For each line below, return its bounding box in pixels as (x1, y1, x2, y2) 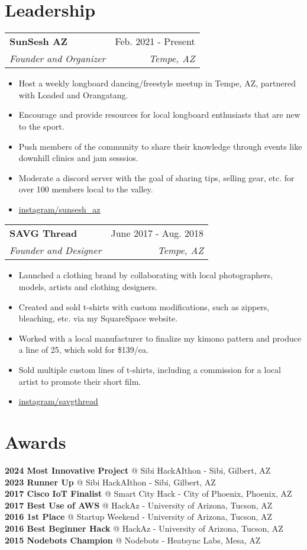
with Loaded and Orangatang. (18, 88, 128, 101)
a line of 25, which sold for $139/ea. (18, 343, 148, 356)
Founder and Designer (9, 243, 102, 258)
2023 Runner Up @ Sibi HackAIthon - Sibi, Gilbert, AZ (5, 475, 216, 488)
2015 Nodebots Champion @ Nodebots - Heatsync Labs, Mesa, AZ (5, 533, 261, 546)
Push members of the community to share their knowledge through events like (18, 140, 302, 152)
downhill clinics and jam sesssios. (18, 152, 138, 164)
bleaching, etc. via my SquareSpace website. (18, 312, 178, 324)
